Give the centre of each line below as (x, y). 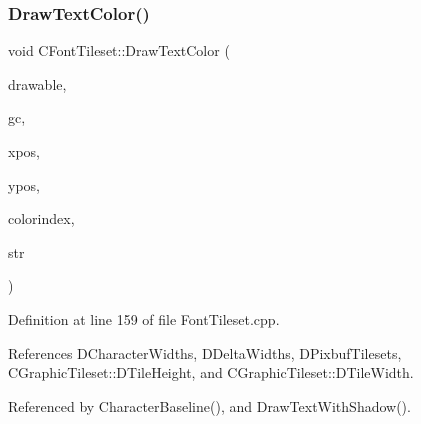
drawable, (37, 83)
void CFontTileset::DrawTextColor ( (119, 50)
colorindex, (41, 218)
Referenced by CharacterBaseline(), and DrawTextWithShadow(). (209, 405)
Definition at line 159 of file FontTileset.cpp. (144, 318)
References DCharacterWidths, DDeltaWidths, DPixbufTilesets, (205, 352)
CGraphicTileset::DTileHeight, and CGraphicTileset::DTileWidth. (211, 372)
